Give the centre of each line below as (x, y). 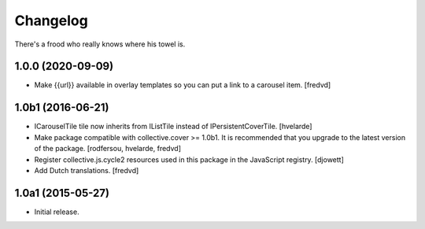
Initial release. (57, 212)
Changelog (51, 20)
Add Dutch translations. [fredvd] (87, 170)
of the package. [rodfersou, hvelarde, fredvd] (107, 149)
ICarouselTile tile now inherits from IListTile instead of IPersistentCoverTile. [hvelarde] (173, 127)
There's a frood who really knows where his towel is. (100, 44)
